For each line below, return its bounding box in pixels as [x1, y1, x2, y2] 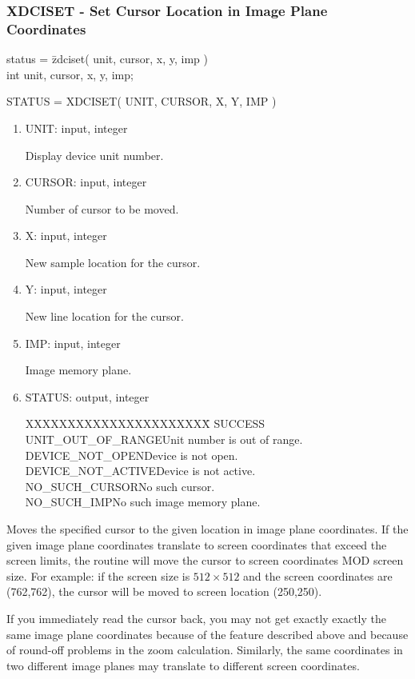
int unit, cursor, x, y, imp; [6, 66, 134, 82]
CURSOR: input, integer [25, 174, 147, 190]
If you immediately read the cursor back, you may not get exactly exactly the [6, 609, 386, 626]
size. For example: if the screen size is [6, 567, 190, 584]
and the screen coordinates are [243, 567, 393, 584]
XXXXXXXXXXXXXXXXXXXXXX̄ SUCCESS [25, 415, 265, 432]
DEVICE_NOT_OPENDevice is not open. [25, 446, 238, 463]
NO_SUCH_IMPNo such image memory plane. [25, 493, 261, 510]
